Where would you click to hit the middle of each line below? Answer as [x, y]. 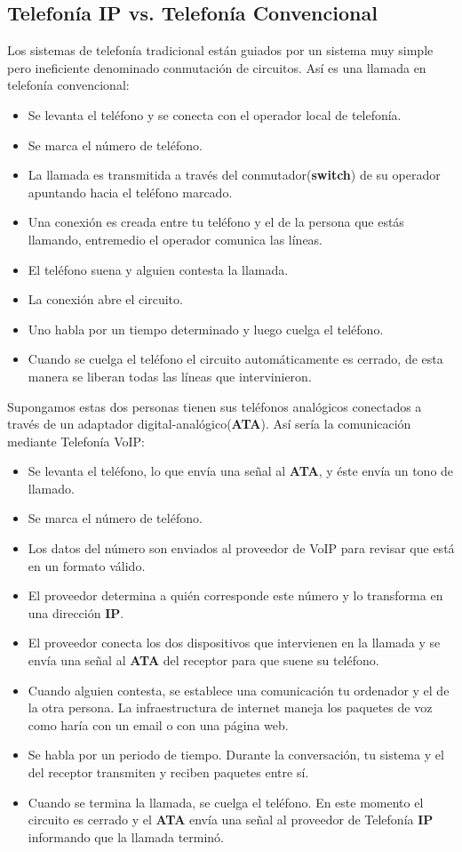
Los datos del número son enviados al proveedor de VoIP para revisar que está [241, 548]
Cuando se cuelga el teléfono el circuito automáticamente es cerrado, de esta [235, 359]
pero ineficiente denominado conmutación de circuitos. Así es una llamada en [217, 67]
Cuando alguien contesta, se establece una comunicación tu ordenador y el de [239, 690]
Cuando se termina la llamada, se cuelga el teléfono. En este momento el [226, 802]
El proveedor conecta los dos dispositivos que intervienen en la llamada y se [234, 643]
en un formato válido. [87, 565]
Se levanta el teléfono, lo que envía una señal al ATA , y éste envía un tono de [241, 471]
